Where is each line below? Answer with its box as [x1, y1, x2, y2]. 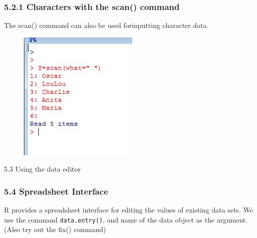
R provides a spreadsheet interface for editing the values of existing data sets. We [4, 205, 253, 215]
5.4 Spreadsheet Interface [4, 185, 108, 197]
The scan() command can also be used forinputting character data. [4, 20, 209, 30]
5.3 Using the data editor [4, 164, 81, 174]
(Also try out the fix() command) [4, 224, 106, 235]
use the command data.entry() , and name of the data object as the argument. [4, 214, 248, 225]
